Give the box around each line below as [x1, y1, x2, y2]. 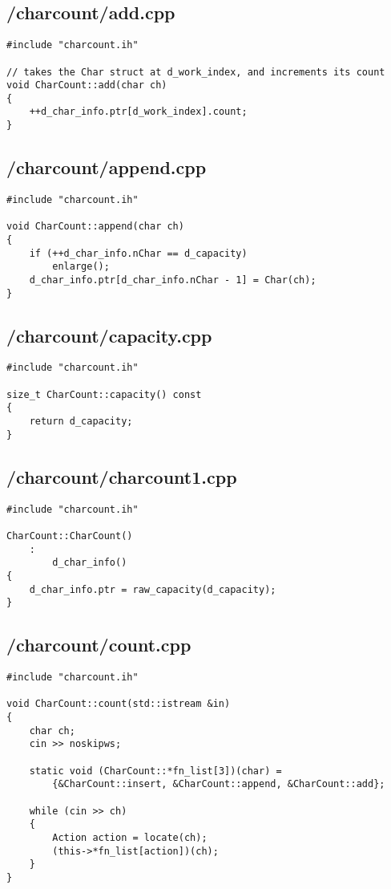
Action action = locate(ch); [52, 831, 208, 843]
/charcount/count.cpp [6, 632, 191, 657]
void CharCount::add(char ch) [6, 79, 167, 91]
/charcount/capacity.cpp [6, 323, 212, 347]
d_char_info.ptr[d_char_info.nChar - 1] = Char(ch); [29, 274, 316, 286]
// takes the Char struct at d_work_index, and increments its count [6, 66, 385, 78]
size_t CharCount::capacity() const [6, 388, 202, 400]
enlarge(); [52, 261, 110, 273]
